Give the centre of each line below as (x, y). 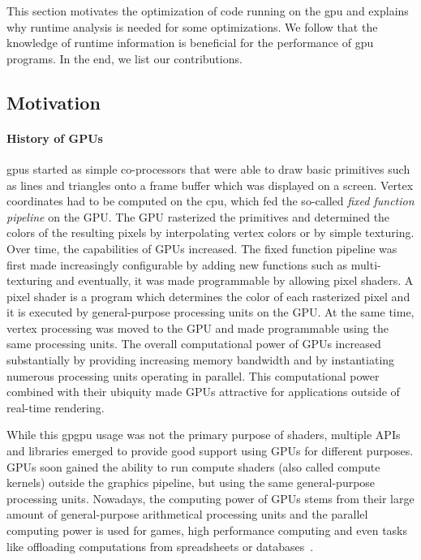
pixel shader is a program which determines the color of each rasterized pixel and (208, 296)
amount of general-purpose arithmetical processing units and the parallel (187, 514)
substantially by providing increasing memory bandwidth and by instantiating (201, 360)
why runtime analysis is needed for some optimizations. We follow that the (192, 26)
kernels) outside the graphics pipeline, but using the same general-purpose (191, 482)
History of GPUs (55, 138)
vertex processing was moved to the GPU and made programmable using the (198, 327)
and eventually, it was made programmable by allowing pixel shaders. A (235, 280)
